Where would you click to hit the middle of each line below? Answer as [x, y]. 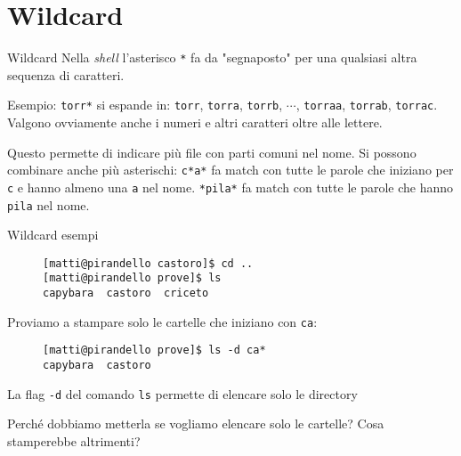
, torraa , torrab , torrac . [367, 105]
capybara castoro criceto [126, 293]
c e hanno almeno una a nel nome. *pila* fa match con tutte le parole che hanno [230, 187]
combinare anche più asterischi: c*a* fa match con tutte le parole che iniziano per [230, 170]
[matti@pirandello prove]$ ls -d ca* [154, 350]
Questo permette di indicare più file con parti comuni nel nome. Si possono [212, 152]
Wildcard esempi [53, 235]
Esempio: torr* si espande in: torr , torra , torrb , [145, 105]
